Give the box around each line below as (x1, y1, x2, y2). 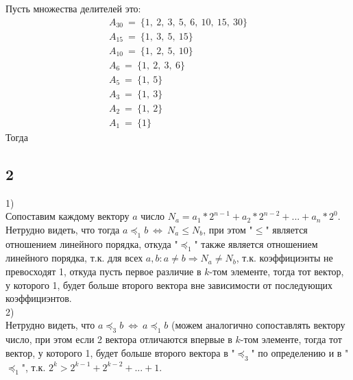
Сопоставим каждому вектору (5, 209, 130, 223)
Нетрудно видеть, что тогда (5, 222, 120, 236)
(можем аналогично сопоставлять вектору (171, 318, 345, 332)
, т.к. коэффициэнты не (236, 251, 333, 265)
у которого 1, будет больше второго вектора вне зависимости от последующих (5, 277, 333, 292)
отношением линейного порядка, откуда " (5, 236, 178, 251)
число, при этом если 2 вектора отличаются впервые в (5, 332, 232, 346)
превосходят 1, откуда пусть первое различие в (5, 264, 202, 279)
